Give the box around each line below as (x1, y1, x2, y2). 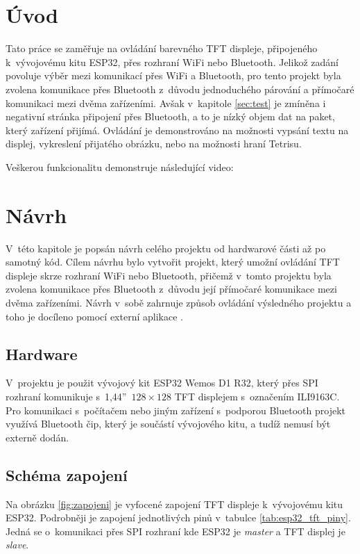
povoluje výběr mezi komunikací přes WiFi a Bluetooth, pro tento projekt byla (6, 68, 341, 83)
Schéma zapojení (6, 464, 128, 485)
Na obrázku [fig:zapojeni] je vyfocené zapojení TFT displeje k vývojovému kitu (6, 496, 343, 511)
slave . (6, 537, 29, 552)
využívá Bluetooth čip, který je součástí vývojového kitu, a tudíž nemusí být (6, 416, 331, 431)
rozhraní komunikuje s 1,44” (6, 389, 127, 403)
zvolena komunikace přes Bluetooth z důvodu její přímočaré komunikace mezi (6, 282, 337, 296)
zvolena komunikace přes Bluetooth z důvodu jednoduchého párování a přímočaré (6, 81, 354, 96)
